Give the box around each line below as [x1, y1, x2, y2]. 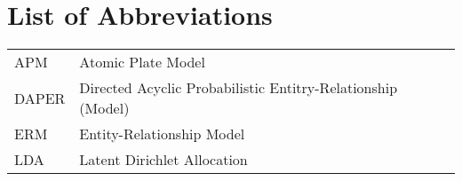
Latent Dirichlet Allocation [79, 149, 248, 170]
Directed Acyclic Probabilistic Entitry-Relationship [79, 77, 398, 98]
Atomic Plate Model [79, 51, 205, 73]
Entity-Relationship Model [79, 123, 245, 145]
